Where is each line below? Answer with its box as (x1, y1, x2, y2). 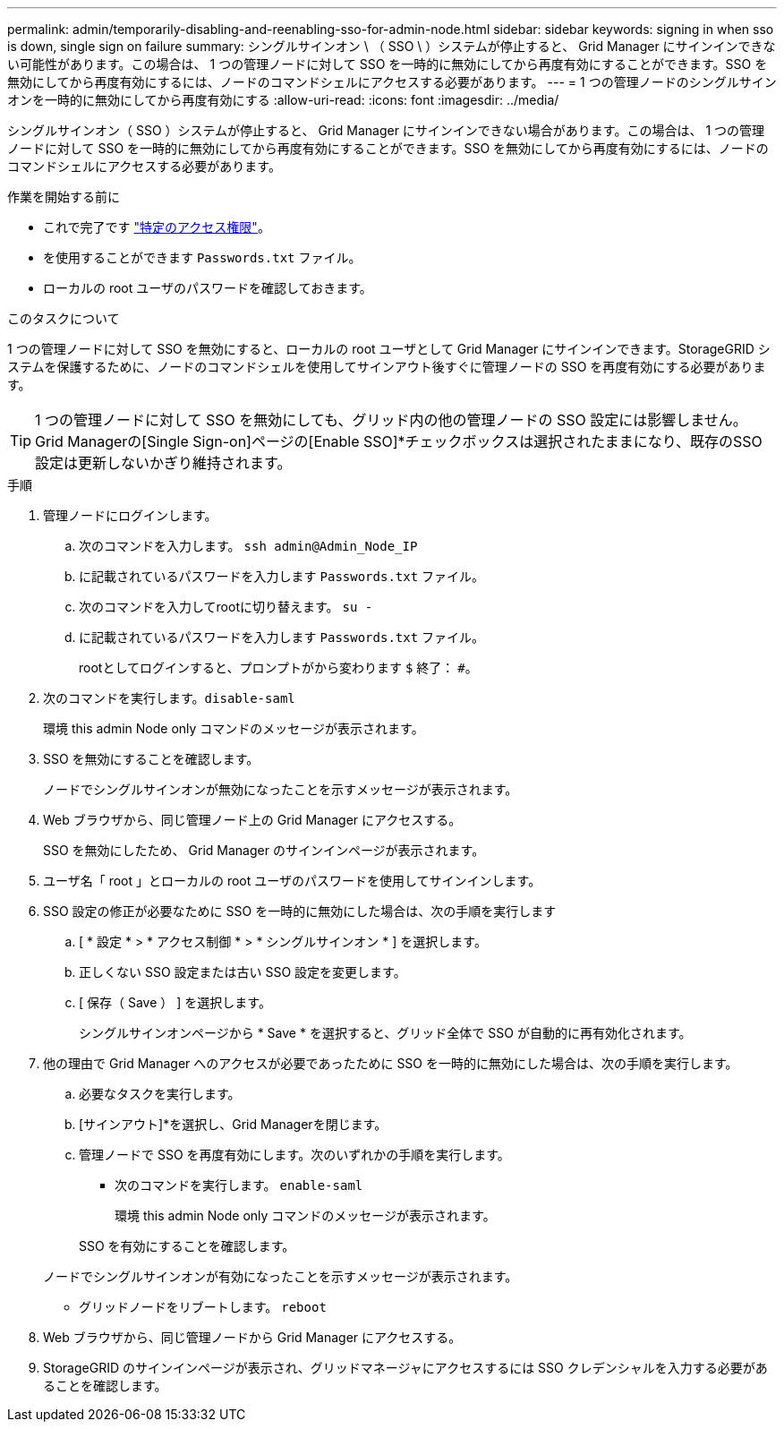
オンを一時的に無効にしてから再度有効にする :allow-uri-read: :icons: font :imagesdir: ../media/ (7, 92, 559, 107)
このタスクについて (7, 311, 120, 326)
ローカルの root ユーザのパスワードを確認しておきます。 (43, 280, 372, 295)
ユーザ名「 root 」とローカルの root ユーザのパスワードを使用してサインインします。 (43, 873, 541, 888)
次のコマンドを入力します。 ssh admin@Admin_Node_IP (79, 538, 418, 553)
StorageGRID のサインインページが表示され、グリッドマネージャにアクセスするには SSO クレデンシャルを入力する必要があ (43, 1360, 768, 1375)
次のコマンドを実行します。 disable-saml (43, 690, 295, 706)
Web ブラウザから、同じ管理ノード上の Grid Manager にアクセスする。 (43, 812, 462, 827)
